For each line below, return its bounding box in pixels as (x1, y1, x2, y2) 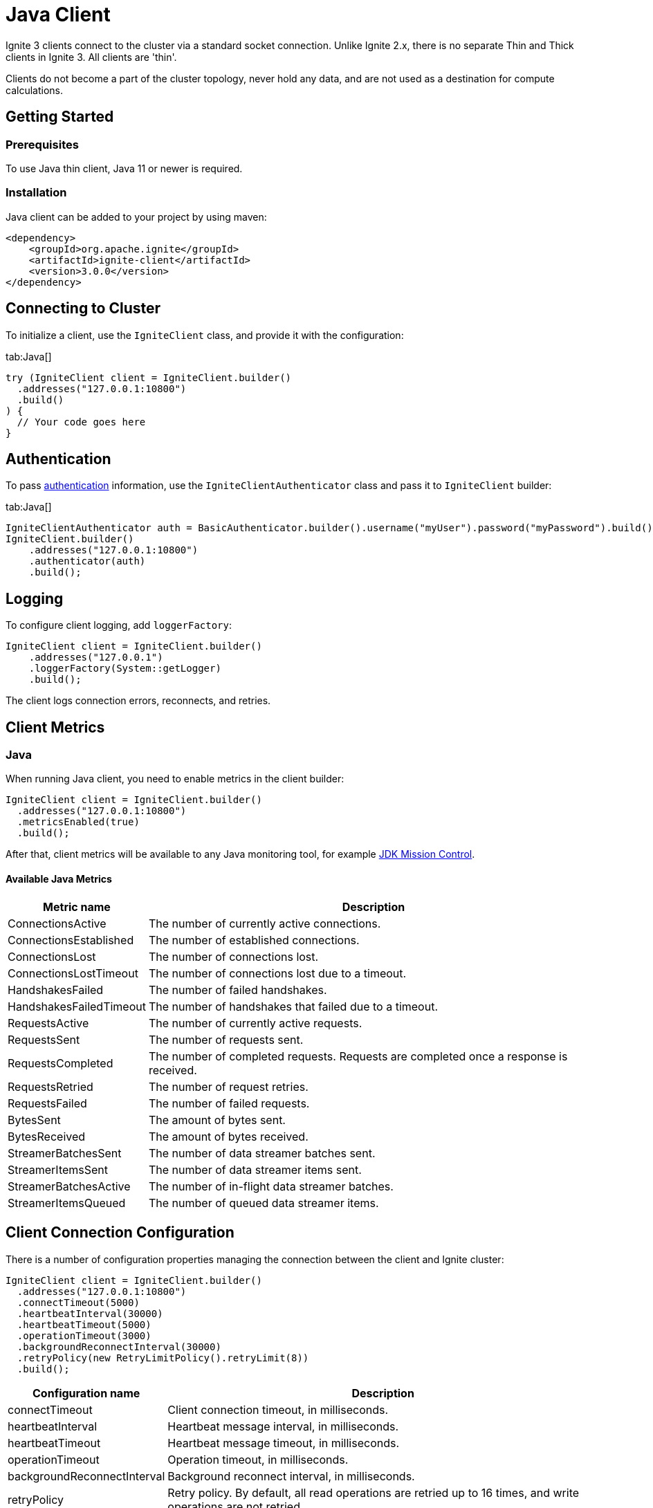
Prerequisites (6, 137, 79, 151)
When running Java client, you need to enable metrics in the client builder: (6, 773, 344, 785)
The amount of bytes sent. (148, 1112, 286, 1127)
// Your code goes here (17, 416, 146, 427)
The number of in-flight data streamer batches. (148, 1179, 394, 1193)
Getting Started (6, 108, 114, 126)
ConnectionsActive (8, 916, 107, 930)
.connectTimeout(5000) (17, 1296, 140, 1308)
